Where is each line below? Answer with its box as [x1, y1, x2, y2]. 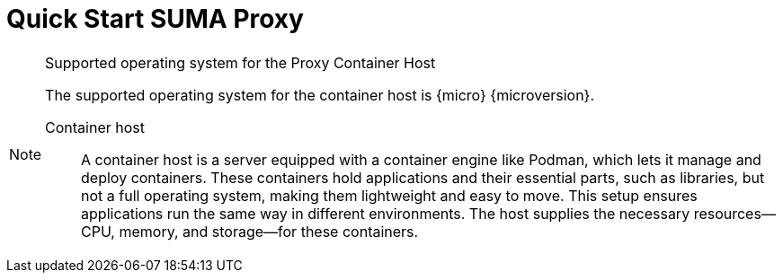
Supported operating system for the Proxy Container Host [45, 53, 436, 72]
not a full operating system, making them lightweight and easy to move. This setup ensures [81, 186, 698, 205]
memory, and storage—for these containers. [119, 222, 419, 241]
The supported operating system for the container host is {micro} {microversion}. [45, 85, 595, 104]
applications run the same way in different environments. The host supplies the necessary [81, 204, 690, 223]
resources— [693, 204, 776, 223]
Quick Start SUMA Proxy [6, 4, 304, 34]
